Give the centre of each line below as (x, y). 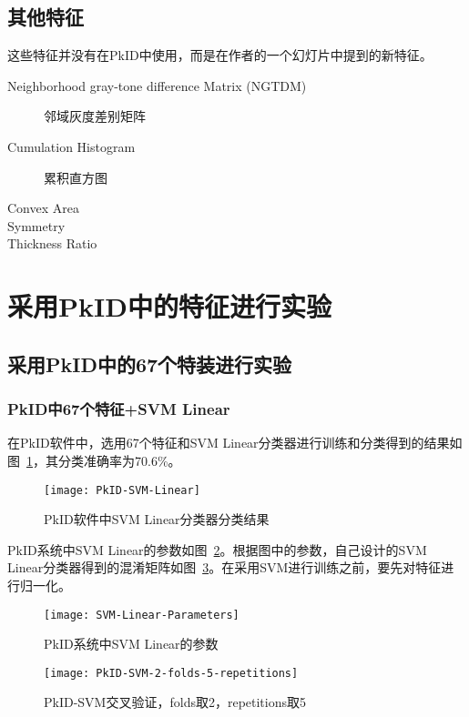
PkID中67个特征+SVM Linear (119, 409)
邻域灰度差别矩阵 (95, 116)
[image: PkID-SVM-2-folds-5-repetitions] (171, 673)
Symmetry (36, 225)
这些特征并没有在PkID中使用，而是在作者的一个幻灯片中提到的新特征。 (220, 55)
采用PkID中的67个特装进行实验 (150, 364)
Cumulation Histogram (71, 146)
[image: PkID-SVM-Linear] (122, 490)
